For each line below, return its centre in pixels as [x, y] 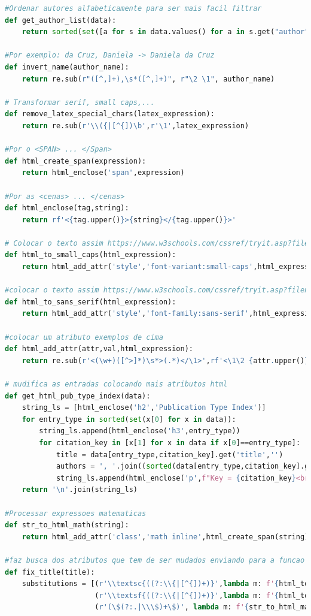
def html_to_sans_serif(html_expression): [91, 302]
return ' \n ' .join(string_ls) [80, 490]
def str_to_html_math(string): [67, 525]
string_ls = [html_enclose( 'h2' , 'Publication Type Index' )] [144, 408]
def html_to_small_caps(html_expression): [91, 255]
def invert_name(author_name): [67, 67]
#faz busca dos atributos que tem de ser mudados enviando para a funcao [155, 560]
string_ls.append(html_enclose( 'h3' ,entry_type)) [140, 431]
